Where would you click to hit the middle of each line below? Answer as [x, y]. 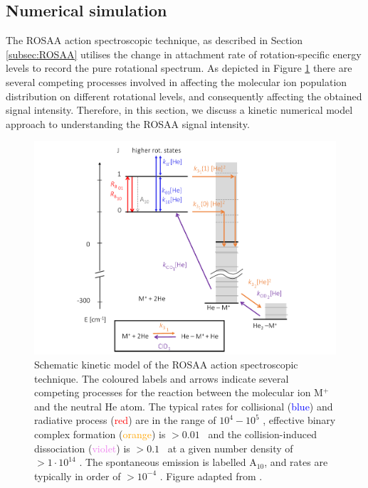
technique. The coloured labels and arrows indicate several [162, 378]
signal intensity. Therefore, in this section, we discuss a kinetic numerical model [179, 110]
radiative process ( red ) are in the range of [125, 420]
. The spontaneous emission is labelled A [168, 462]
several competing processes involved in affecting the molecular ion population [177, 81]
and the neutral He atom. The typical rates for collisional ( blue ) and [184, 406]
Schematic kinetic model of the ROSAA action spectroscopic [166, 365]
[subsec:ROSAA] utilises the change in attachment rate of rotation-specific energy [184, 54]
